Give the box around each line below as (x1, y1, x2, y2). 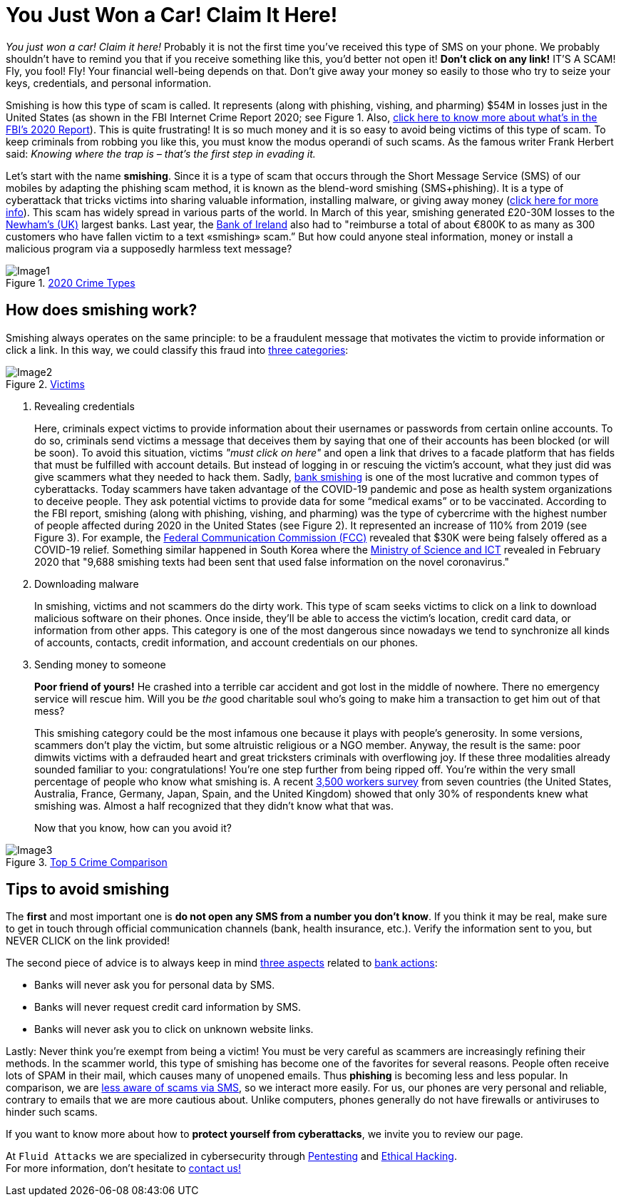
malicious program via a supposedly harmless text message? (6, 242, 292, 255)
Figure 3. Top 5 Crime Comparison (6, 855, 168, 868)
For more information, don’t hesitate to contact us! (6, 1162, 241, 1175)
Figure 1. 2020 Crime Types (6, 276, 135, 289)
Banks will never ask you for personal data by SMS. (34, 979, 275, 992)
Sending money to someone (34, 658, 166, 671)
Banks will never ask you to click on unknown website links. (34, 1023, 314, 1036)
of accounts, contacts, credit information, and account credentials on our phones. (34, 636, 419, 648)
